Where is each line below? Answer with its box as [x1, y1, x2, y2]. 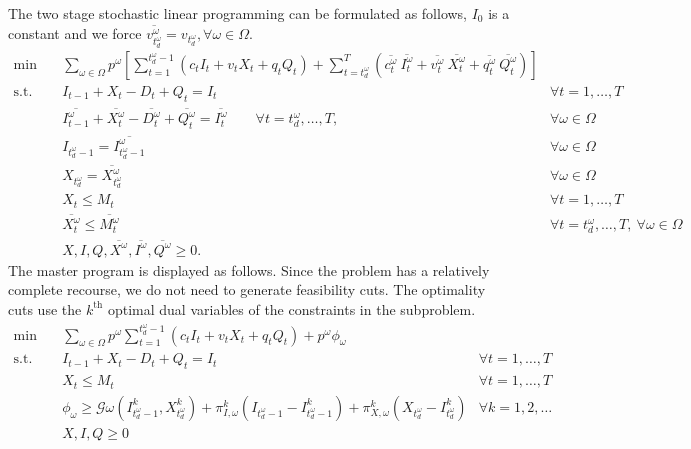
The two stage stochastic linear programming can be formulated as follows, [8, 3, 468, 23]
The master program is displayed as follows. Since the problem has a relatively [8, 259, 490, 280]
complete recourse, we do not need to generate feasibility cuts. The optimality [8, 279, 486, 300]
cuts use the [8, 298, 82, 319]
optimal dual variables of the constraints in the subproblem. [107, 298, 476, 319]
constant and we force [8, 22, 142, 43]
